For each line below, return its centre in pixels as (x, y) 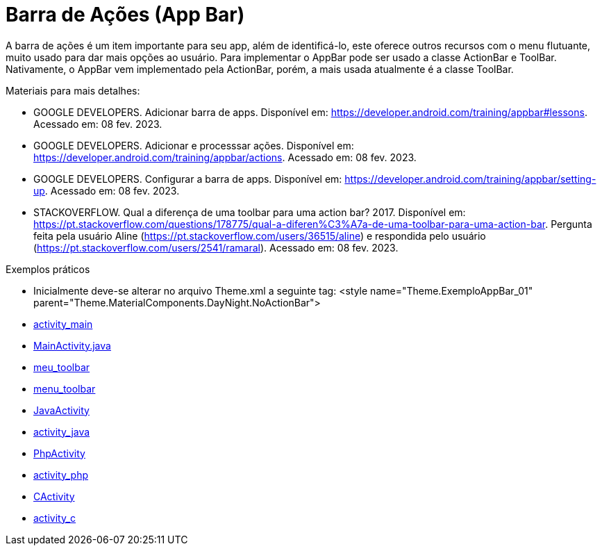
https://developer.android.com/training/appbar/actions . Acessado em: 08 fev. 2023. (225, 157)
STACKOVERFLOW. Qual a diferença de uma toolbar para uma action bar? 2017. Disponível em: (250, 212)
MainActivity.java (72, 345)
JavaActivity (61, 410)
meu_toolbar (62, 367)
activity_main (63, 324)
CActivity (54, 496)
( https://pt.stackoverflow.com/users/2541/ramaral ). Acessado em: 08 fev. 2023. (216, 247)
